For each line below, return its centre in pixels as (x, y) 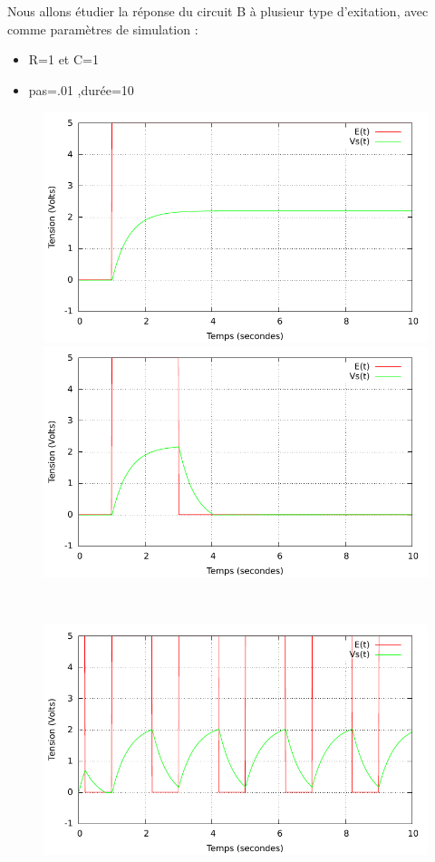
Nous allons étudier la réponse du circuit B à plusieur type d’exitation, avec (218, 11)
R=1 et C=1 (63, 59)
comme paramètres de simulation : (103, 29)
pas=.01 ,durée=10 (81, 89)
